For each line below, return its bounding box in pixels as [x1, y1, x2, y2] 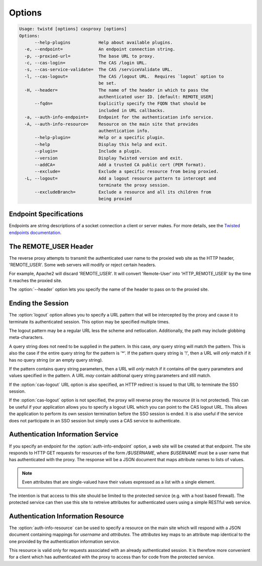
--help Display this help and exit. [34, 141, 168, 147]
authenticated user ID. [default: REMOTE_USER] [98, 94, 214, 100]
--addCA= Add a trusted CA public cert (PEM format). [34, 162, 206, 167]
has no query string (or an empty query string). [9, 357, 103, 363]
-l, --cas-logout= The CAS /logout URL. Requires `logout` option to [24, 73, 224, 79]
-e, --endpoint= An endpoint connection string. [24, 47, 176, 52]
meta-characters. [9, 334, 44, 340]
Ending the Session [9, 299, 69, 308]
